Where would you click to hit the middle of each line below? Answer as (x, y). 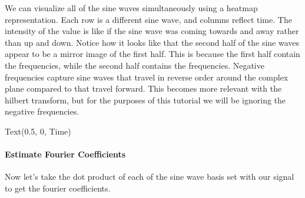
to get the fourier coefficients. (58, 188)
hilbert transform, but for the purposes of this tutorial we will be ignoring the (145, 100)
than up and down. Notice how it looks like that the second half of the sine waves (152, 42)
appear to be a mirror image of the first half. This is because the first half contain (152, 54)
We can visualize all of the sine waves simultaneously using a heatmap (131, 8)
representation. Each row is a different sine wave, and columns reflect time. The (148, 19)
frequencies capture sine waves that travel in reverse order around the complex (147, 77)
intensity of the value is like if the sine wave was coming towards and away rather (152, 31)
